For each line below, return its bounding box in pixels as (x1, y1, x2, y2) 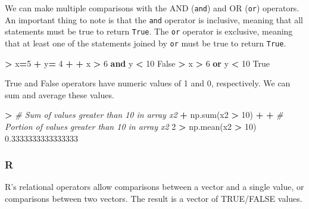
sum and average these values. (5, 88, 114, 101)
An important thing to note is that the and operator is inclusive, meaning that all (5, 13, 303, 26)
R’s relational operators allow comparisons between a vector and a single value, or (5, 180, 304, 193)
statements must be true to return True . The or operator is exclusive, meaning (5, 25, 293, 38)
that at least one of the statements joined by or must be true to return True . (5, 36, 286, 49)
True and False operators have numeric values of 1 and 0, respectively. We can (5, 77, 291, 89)
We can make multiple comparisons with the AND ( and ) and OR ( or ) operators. (5, 2, 299, 14)
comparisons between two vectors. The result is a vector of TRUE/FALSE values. (5, 192, 302, 204)
